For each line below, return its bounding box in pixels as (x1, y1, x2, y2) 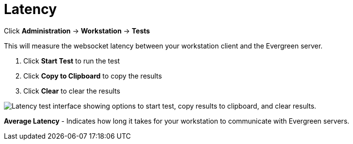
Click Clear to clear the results (23, 86, 120, 95)
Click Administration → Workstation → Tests (4, 26, 150, 35)
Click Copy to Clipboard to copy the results (23, 71, 162, 80)
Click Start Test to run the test (23, 56, 120, 65)
